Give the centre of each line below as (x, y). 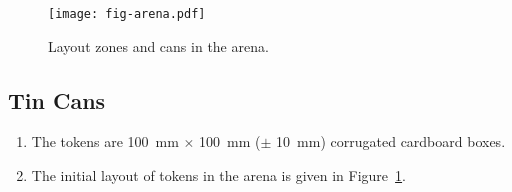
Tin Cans (57, 99)
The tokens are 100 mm (105, 141)
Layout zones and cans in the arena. (158, 45)
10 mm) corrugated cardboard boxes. (391, 141)
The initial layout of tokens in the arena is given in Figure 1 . (218, 175)
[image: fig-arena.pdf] (127, 14)
